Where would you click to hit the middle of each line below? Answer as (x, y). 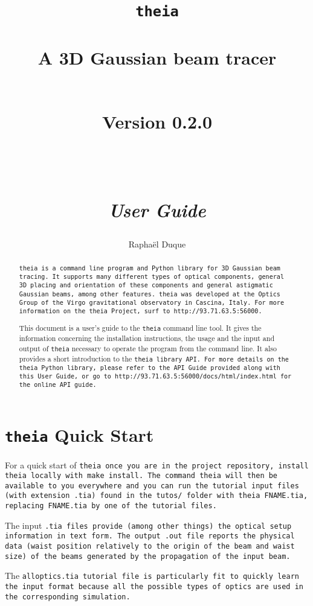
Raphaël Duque (157, 244)
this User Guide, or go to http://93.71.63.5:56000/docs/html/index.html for (155, 377)
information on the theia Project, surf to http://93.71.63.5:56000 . (140, 311)
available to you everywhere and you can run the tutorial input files (152, 486)
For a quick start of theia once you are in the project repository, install (157, 464)
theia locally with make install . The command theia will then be (141, 476)
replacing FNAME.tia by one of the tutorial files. (111, 506)
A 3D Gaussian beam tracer (157, 57)
